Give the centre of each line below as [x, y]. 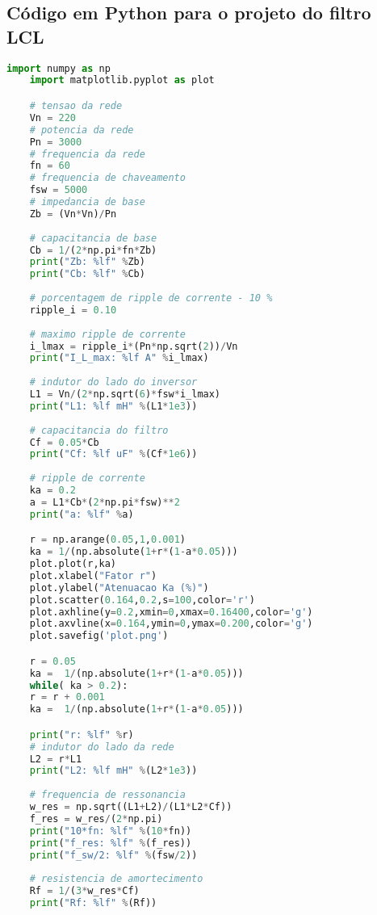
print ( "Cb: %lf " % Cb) [87, 274]
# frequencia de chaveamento [107, 178]
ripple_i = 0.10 [73, 310]
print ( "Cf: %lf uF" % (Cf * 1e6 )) [113, 454]
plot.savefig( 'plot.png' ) [99, 636]
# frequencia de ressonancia [107, 795]
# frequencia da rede [87, 154]
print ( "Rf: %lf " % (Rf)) [93, 903]
